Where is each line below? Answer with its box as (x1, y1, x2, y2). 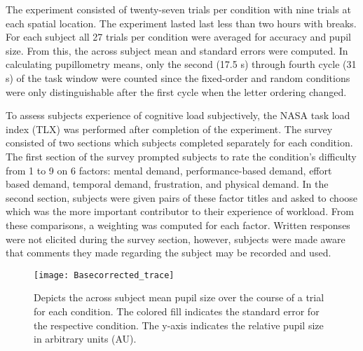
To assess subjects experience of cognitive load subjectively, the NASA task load (6, 108, 350, 123)
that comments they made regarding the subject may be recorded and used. (6, 245, 331, 260)
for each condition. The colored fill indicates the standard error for (34, 303, 320, 318)
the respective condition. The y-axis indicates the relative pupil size (34, 317, 324, 332)
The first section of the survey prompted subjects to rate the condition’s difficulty (6, 149, 357, 163)
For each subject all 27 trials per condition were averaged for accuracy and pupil (6, 29, 351, 44)
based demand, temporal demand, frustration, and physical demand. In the (6, 177, 329, 191)
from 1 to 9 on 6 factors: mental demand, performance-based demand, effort (6, 163, 332, 177)
